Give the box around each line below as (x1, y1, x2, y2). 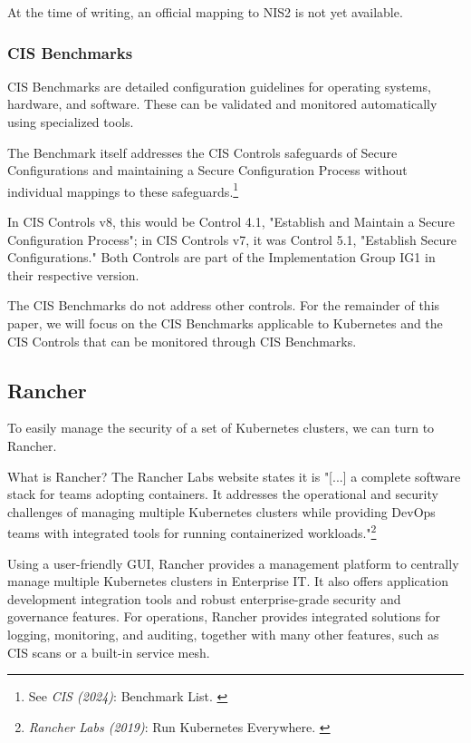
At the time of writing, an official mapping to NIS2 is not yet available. (7, 3, 403, 21)
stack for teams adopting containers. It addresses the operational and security (7, 484, 438, 503)
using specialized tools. (7, 112, 134, 131)
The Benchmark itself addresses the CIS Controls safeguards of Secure (7, 142, 398, 161)
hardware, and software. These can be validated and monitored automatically (7, 94, 437, 113)
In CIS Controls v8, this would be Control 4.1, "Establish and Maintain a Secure (7, 212, 455, 231)
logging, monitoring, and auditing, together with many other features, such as (7, 624, 439, 643)
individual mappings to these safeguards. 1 (7, 179, 239, 200)
